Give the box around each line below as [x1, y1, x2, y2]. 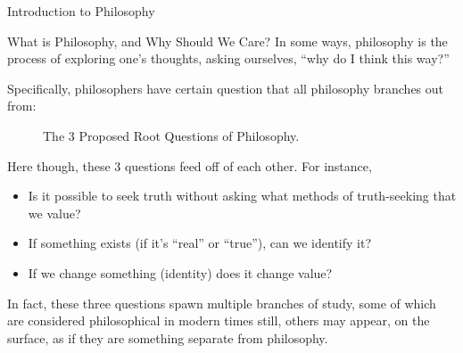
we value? [28, 203, 81, 222]
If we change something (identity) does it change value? [28, 263, 333, 282]
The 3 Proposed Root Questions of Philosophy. [43, 126, 300, 144]
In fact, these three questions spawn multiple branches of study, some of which [7, 293, 436, 312]
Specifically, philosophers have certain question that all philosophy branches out [7, 78, 444, 97]
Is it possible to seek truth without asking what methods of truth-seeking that [28, 186, 457, 205]
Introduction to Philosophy [7, 2, 155, 20]
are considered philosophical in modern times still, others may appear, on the [7, 311, 430, 330]
